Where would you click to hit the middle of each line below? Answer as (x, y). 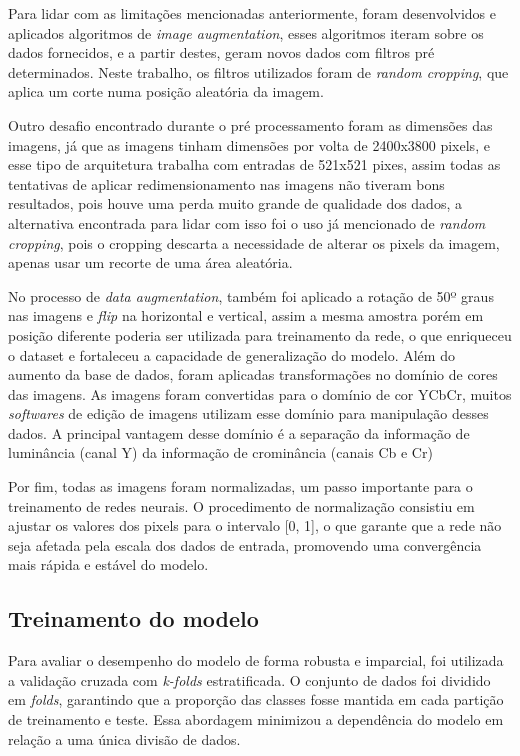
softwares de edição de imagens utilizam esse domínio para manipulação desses (248, 413)
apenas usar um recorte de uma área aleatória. (150, 262)
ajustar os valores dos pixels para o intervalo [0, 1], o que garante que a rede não (255, 525)
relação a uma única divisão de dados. (124, 738)
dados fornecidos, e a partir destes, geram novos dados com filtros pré (221, 52)
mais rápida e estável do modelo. (108, 564)
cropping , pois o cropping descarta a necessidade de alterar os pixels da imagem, (254, 242)
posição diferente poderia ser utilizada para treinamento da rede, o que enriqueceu (260, 334)
